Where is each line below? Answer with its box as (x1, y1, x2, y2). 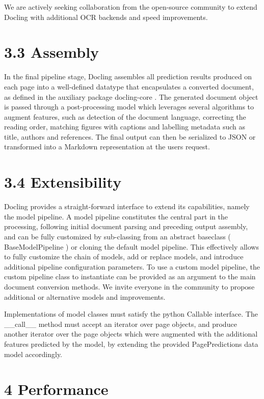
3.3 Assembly (4, 41, 99, 62)
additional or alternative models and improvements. (4, 291, 166, 302)
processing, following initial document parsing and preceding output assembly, (4, 221, 248, 232)
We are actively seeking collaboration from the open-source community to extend (4, 2, 257, 12)
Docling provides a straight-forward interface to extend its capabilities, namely (4, 201, 250, 212)
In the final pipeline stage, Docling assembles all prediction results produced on (4, 71, 252, 82)
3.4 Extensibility (4, 171, 122, 192)
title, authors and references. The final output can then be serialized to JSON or (4, 131, 256, 142)
